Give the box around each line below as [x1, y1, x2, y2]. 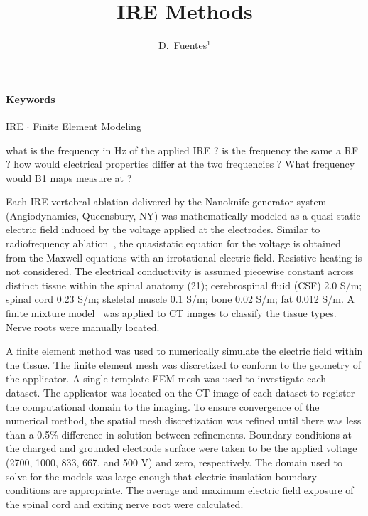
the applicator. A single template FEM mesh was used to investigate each [6, 371, 327, 386]
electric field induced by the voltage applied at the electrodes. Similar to [6, 222, 320, 237]
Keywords [6, 91, 55, 106]
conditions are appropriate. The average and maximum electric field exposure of [6, 483, 354, 498]
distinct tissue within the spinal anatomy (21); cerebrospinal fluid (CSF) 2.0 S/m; [6, 277, 362, 292]
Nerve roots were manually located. [6, 319, 160, 334]
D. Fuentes [158, 38, 207, 53]
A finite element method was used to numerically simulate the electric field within [6, 343, 363, 358]
